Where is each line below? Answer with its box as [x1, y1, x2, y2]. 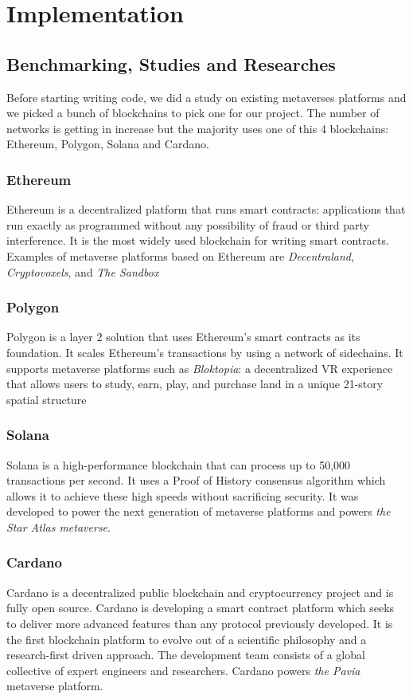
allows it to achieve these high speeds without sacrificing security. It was [6, 487, 359, 504]
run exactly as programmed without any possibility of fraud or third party [6, 216, 369, 233]
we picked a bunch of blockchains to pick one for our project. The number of [6, 104, 380, 121]
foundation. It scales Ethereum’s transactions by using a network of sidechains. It [6, 344, 403, 360]
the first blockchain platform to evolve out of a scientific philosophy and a [6, 630, 367, 647]
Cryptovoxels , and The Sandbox [6, 263, 159, 280]
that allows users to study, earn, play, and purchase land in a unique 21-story [6, 375, 384, 392]
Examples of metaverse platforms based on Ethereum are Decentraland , [6, 247, 354, 264]
